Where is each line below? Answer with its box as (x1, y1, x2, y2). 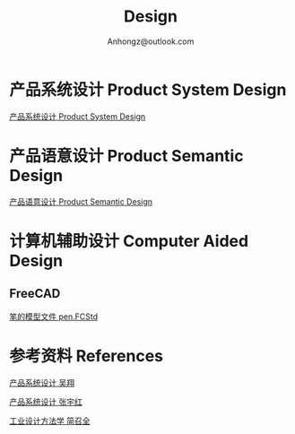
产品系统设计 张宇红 (9, 396, 82, 407)
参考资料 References (9, 345, 164, 366)
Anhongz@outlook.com (107, 36, 195, 47)
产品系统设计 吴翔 (9, 377, 74, 387)
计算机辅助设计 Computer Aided (9, 230, 249, 251)
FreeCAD (9, 286, 61, 301)
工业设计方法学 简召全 (9, 415, 91, 426)
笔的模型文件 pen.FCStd (9, 311, 99, 322)
